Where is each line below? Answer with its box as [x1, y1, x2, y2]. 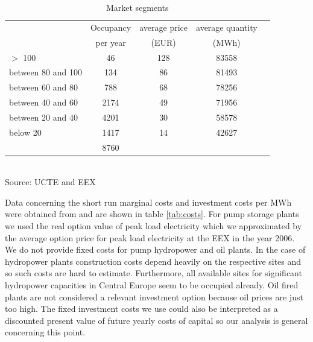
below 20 [9, 125, 42, 138]
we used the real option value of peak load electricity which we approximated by [5, 220, 302, 232]
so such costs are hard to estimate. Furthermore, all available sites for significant [5, 267, 302, 279]
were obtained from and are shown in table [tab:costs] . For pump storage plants [5, 207, 299, 220]
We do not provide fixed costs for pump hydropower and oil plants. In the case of [5, 243, 306, 256]
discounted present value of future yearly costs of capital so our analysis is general [5, 314, 308, 326]
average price [139, 21, 188, 33]
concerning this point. [5, 326, 86, 338]
